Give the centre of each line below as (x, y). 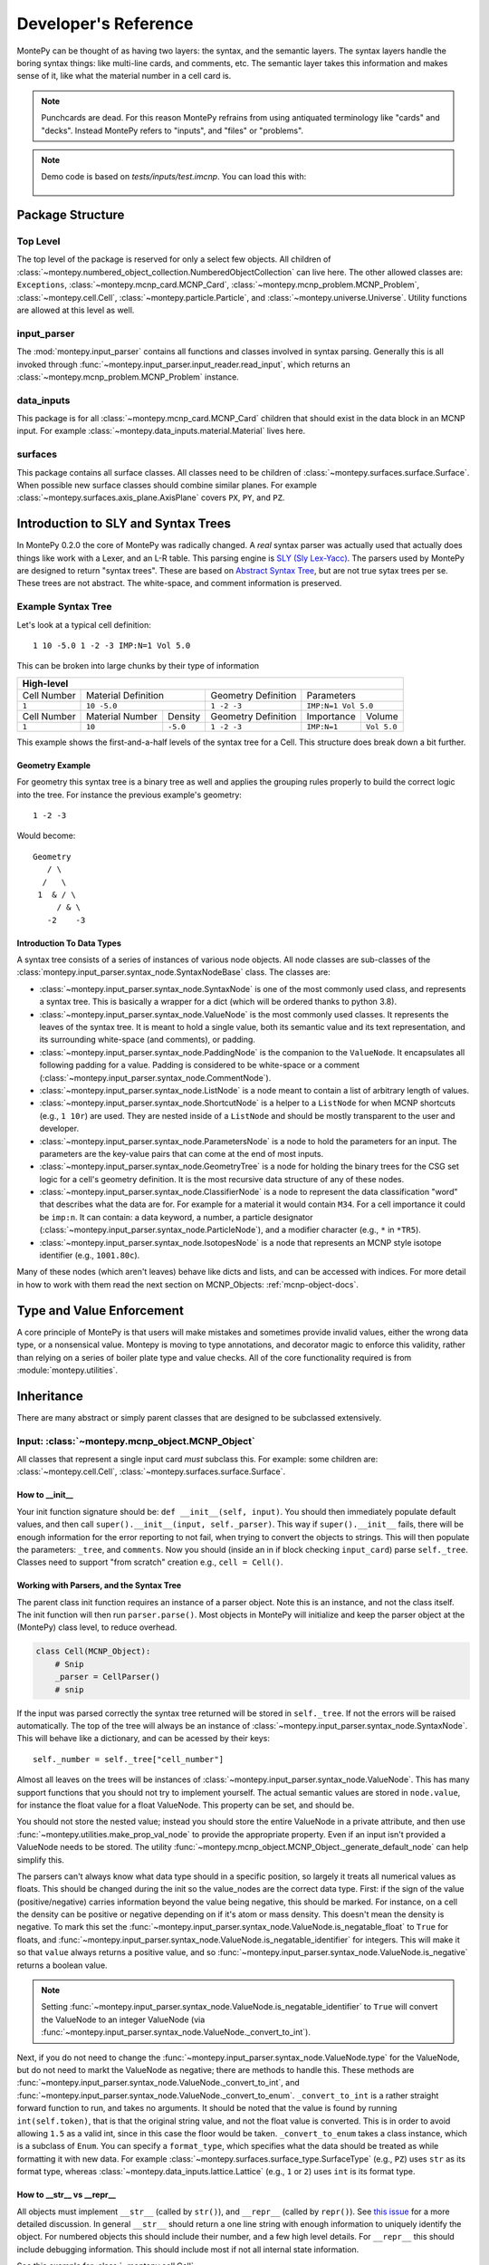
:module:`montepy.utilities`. (67, 1370)
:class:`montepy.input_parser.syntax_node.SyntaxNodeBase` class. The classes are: (173, 972)
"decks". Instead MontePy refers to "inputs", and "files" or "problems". (172, 130)
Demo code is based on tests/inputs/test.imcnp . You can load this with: (174, 177)
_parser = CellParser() (107, 1677)
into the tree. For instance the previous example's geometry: (129, 795)
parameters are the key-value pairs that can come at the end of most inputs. (182, 1153)
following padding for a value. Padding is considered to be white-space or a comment (200, 1065)
